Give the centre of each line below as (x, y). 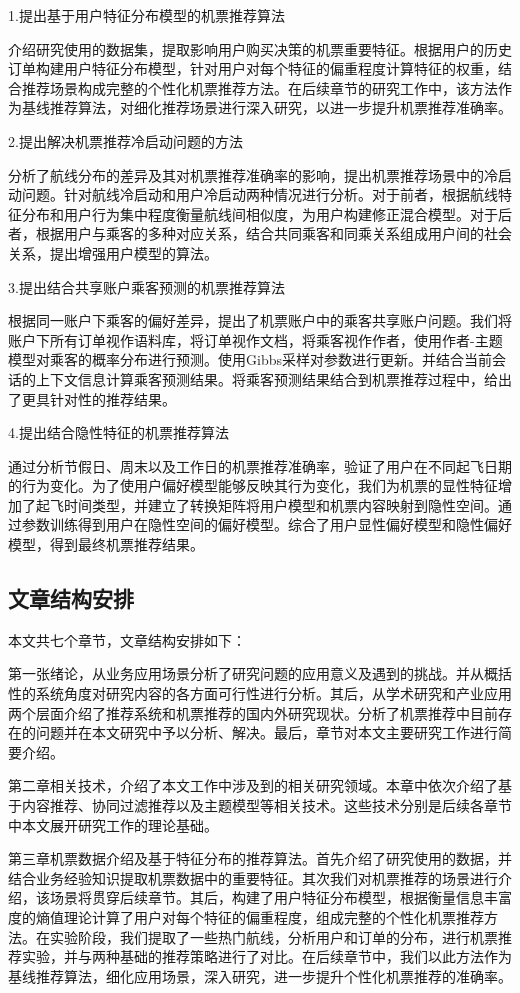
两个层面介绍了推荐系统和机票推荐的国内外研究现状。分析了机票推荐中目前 (253, 712)
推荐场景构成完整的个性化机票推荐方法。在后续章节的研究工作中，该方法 (259, 87)
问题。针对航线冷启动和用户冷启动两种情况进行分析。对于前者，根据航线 (259, 194)
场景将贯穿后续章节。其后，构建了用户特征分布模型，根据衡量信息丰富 (280, 897)
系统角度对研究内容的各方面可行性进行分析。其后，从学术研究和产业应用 (273, 693)
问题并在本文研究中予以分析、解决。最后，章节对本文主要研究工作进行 (266, 732)
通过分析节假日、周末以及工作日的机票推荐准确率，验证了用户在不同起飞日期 (260, 465)
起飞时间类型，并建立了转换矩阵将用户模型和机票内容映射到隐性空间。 (266, 504)
